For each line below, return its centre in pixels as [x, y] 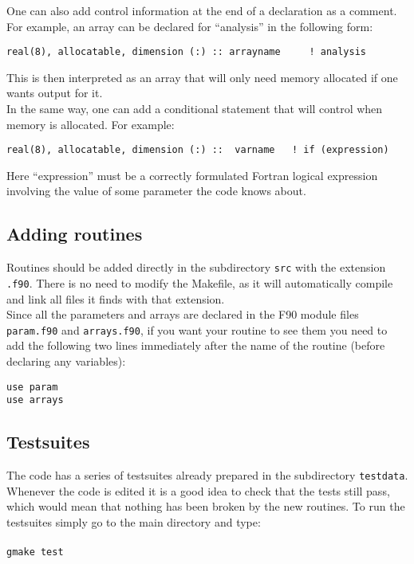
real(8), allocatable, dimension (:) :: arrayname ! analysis [187, 52]
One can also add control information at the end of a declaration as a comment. [202, 10]
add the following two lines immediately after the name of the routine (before [196, 345]
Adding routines [75, 234]
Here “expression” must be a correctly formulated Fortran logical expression [192, 175]
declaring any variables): [66, 361]
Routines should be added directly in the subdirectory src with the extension [196, 267]
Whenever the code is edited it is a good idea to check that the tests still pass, [198, 490]
